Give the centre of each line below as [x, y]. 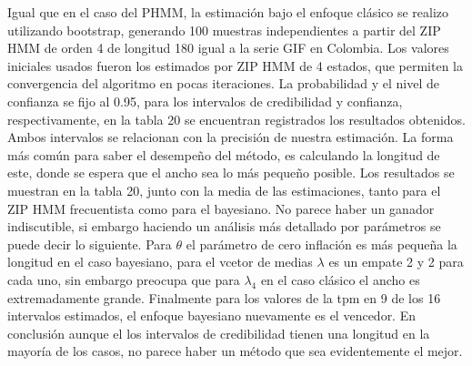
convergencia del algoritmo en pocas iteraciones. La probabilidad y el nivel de [223, 83]
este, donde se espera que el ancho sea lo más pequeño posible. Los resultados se [231, 173]
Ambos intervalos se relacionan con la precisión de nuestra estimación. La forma [231, 137]
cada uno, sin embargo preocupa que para [124, 279]
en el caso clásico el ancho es [340, 279]
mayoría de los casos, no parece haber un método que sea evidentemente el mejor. [235, 351]
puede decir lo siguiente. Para [90, 244]
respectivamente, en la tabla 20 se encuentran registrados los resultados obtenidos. [236, 119]
